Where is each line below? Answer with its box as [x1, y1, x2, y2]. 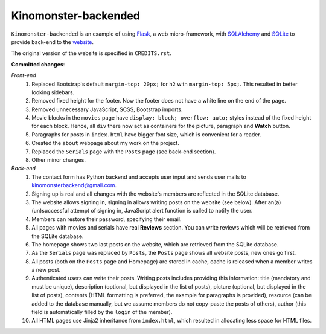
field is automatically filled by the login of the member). [31, 309, 173, 316]
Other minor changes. [31, 156, 86, 164]
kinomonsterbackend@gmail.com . [31, 182, 117, 189]
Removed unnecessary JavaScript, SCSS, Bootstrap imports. [31, 106, 184, 113]
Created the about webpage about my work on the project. [31, 140, 179, 147]
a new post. [31, 266, 61, 274]
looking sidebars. [31, 88, 75, 96]
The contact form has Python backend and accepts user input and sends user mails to [31, 173, 247, 181]
